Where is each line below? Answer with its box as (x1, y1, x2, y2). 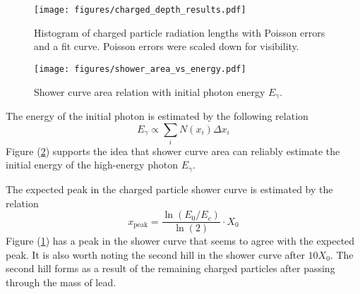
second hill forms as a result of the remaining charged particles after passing (6, 261, 335, 276)
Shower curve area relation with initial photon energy (34, 84, 265, 99)
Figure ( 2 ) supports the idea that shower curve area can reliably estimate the (6, 143, 340, 158)
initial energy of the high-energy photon (6, 157, 178, 172)
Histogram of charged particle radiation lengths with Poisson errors (34, 25, 325, 39)
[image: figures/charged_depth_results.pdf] (34, 5, 246, 15)
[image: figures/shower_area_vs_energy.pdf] (34, 63, 246, 74)
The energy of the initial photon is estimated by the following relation (6, 108, 308, 123)
